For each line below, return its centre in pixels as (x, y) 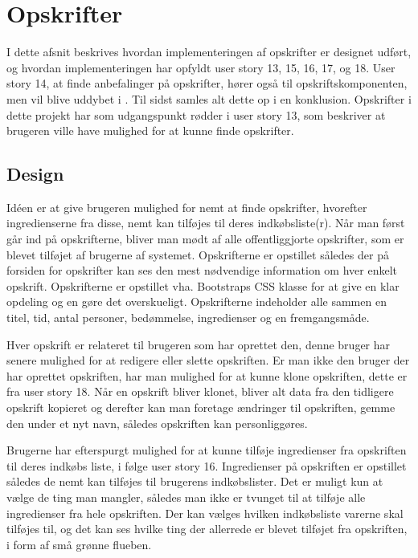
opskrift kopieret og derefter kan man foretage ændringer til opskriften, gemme (201, 407)
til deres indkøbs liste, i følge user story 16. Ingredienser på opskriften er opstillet (207, 465)
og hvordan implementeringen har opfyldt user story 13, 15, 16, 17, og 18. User (201, 67)
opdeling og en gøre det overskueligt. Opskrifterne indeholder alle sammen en (197, 301)
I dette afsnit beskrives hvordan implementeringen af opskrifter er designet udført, (209, 52)
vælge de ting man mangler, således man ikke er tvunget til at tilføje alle (186, 497)
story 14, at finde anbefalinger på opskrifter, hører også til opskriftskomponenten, (207, 83)
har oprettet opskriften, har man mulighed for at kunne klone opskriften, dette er (207, 375)
